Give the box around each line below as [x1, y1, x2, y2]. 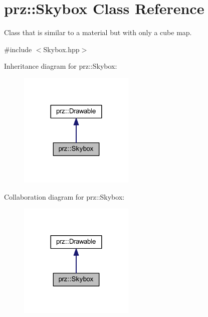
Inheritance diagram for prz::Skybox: [4, 61, 117, 71]
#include [4, 44, 32, 54]
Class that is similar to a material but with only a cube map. [4, 27, 192, 38]
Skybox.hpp [43, 44, 80, 54]
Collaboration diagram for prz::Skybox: [4, 191, 125, 202]
